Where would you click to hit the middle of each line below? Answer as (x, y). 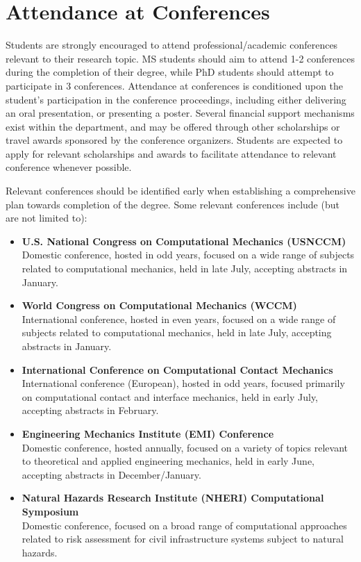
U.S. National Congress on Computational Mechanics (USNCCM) (184, 241)
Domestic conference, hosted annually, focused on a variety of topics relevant (185, 447)
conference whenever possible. (69, 167)
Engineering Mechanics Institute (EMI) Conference (148, 433)
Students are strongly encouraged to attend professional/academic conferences (172, 45)
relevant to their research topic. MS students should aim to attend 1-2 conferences (180, 58)
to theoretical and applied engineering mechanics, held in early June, (168, 461)
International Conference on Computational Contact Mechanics (177, 369)
